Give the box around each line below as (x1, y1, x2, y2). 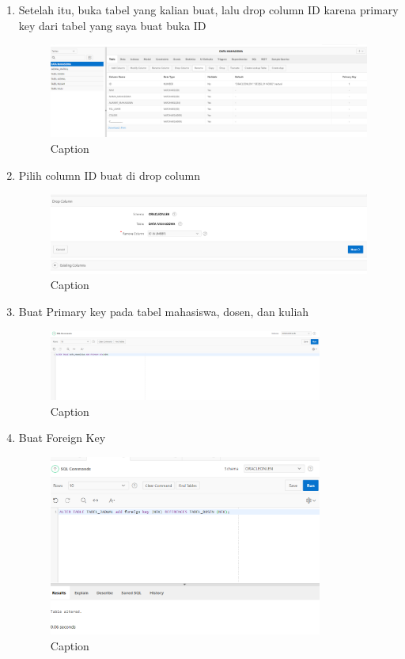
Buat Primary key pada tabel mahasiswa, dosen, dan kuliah (18, 303, 309, 319)
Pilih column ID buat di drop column (18, 166, 200, 183)
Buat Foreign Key (18, 429, 106, 446)
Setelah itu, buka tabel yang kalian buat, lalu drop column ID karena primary (18, 2, 399, 17)
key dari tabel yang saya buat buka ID (18, 17, 206, 33)
